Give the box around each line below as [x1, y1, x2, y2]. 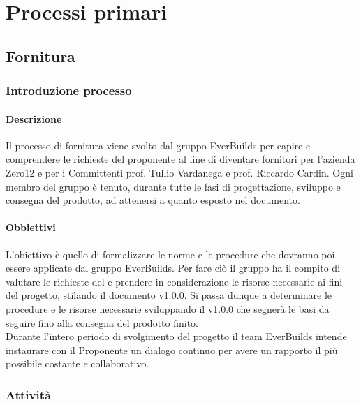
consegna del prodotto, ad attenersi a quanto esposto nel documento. [6, 193, 300, 207]
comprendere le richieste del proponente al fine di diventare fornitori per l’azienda [6, 152, 355, 166]
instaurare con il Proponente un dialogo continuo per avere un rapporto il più [6, 342, 338, 357]
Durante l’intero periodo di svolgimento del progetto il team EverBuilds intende [6, 329, 347, 344]
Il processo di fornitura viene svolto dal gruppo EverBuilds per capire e [6, 138, 311, 152]
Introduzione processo [6, 82, 132, 99]
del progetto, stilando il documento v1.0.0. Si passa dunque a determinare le [6, 288, 332, 302]
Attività [6, 385, 52, 403]
